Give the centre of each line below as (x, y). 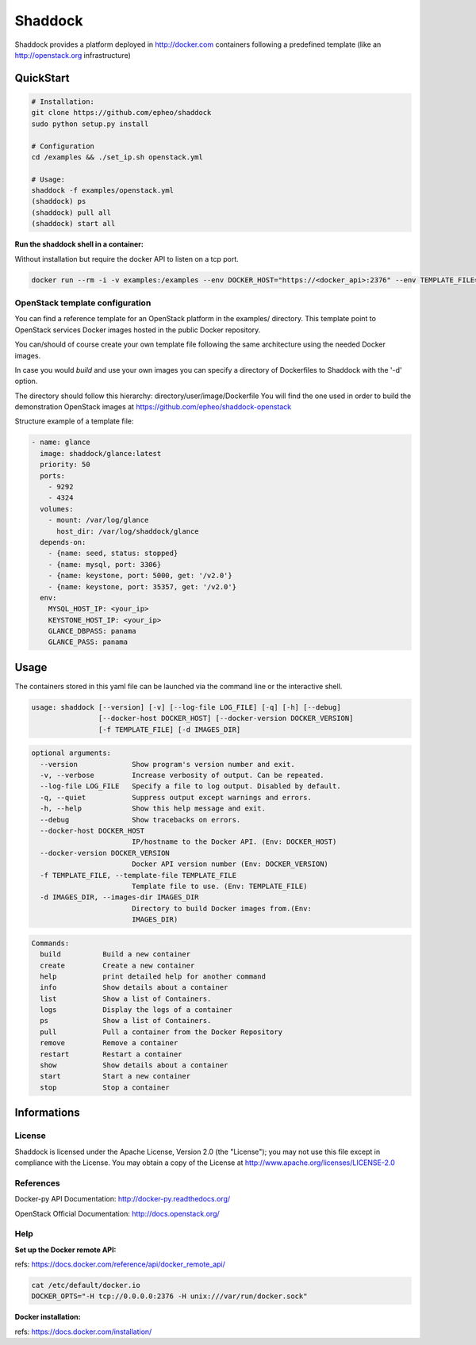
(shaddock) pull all (71, 213)
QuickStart (42, 78)
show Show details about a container (134, 1065)
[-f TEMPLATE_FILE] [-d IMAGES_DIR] (169, 729)
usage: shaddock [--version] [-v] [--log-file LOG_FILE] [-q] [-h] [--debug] (186, 707)
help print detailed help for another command (153, 976)
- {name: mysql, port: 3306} (105, 564)
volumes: (57, 509)
